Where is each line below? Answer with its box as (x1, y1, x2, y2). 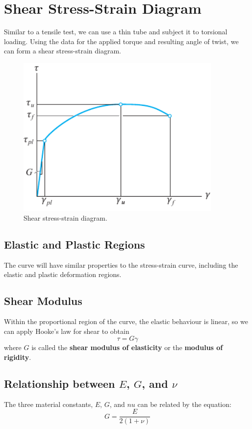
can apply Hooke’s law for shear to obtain (4, 326, 129, 336)
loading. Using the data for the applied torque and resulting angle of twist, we (4, 36, 239, 46)
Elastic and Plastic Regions (4, 236, 145, 252)
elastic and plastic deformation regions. (4, 269, 122, 279)
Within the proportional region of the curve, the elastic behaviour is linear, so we (4, 316, 248, 327)
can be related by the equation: (137, 399, 231, 409)
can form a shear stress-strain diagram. (4, 46, 121, 56)
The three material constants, (4, 399, 93, 409)
